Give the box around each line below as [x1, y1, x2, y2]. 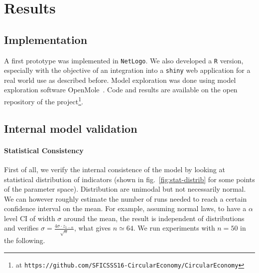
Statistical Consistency [4, 145, 84, 155]
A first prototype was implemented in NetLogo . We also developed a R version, [4, 55, 244, 65]
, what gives [74, 223, 111, 233]
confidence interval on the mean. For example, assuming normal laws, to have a [4, 203, 247, 214]
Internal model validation [4, 120, 137, 136]
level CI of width [4, 213, 55, 223]
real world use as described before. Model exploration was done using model [4, 74, 236, 85]
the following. [4, 235, 45, 246]
